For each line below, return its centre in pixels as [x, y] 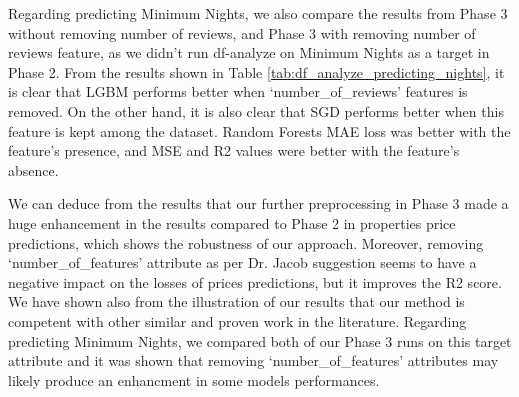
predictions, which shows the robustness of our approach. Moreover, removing [246, 242]
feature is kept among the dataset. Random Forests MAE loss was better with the [259, 130]
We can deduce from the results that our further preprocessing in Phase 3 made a [258, 203]
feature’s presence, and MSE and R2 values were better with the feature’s [234, 150]
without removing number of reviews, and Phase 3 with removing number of [242, 32]
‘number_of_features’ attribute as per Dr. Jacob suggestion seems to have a [242, 262]
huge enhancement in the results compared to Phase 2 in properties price [232, 222]
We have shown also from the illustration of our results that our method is [236, 301]
